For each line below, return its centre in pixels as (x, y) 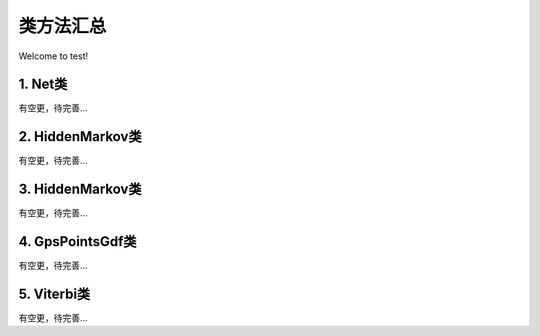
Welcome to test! (53, 56)
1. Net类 (43, 84)
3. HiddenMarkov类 (80, 189)
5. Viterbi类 (54, 293)
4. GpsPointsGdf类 (77, 241)
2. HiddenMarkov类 (80, 136)
